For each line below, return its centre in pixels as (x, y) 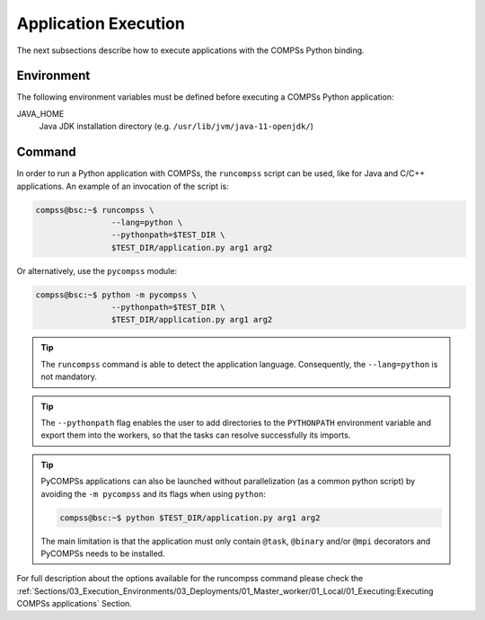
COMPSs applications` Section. (74, 604)
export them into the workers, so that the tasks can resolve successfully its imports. (196, 435)
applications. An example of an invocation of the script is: (123, 186)
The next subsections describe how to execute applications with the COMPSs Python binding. (190, 50)
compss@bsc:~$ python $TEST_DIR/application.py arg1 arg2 (190, 518)
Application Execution (101, 23)
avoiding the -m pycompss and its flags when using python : (154, 493)
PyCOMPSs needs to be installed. (103, 554)
